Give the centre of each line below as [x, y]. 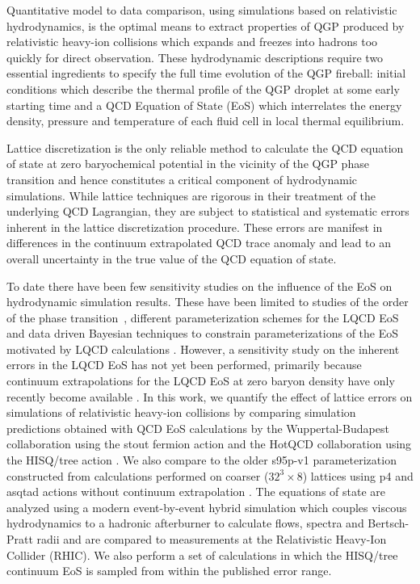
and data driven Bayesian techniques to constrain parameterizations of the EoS [203, 333]
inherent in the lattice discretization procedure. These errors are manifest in [195, 227]
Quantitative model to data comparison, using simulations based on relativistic [202, 10]
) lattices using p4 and [358, 475]
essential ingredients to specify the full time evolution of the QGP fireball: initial [206, 73]
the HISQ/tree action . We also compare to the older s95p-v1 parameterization [202, 460]
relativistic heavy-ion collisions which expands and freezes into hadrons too [192, 42]
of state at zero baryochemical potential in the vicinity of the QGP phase [188, 164]
